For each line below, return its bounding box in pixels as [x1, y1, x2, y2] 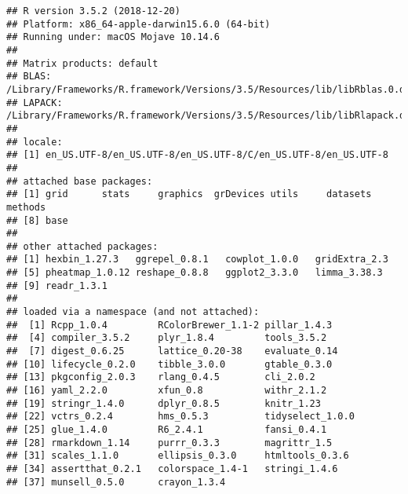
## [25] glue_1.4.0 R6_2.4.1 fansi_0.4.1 [6, 424, 327, 435]
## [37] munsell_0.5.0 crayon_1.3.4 [6, 476, 226, 488]
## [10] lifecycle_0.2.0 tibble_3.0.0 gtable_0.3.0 [6, 358, 333, 370]
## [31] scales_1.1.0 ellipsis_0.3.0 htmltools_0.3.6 [6, 450, 349, 462]
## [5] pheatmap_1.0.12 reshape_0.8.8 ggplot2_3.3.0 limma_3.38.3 [6, 267, 383, 279]
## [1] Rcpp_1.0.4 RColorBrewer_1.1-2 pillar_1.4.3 [6, 319, 333, 331]
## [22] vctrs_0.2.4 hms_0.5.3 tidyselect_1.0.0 [6, 411, 355, 423]
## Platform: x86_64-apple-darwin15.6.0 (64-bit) [6, 18, 271, 30]
